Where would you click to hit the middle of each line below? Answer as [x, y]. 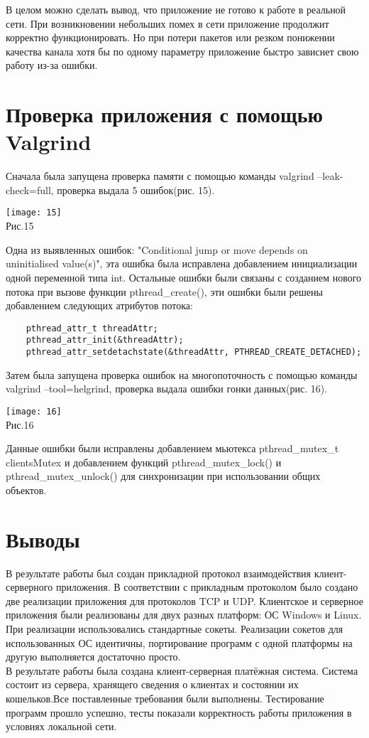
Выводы [43, 539]
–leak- [330, 176]
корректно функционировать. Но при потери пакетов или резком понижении [170, 37]
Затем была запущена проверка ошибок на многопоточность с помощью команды [182, 374]
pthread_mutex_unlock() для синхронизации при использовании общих [163, 476]
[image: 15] [34, 213]
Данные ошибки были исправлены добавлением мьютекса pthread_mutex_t [172, 448]
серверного [29, 587]
